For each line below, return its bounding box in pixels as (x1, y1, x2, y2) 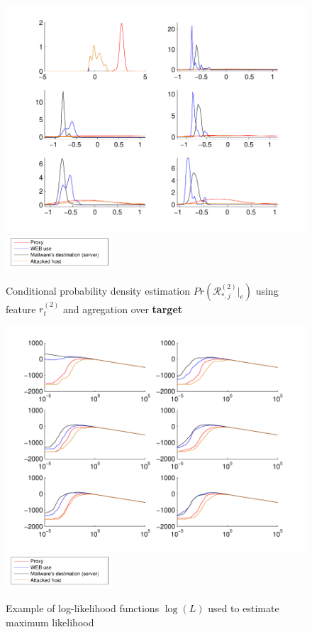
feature (6, 301, 36, 316)
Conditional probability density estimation (6, 283, 191, 298)
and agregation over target (62, 301, 183, 316)
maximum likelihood (6, 614, 94, 629)
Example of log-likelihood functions (6, 601, 160, 616)
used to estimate (208, 601, 279, 616)
